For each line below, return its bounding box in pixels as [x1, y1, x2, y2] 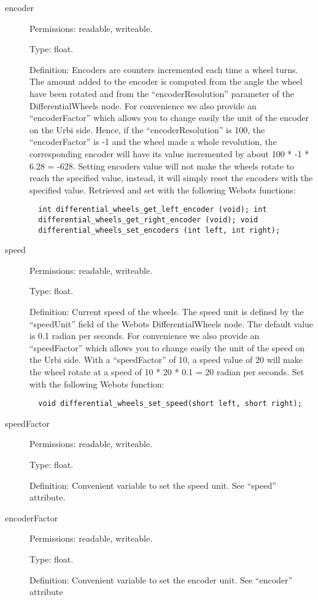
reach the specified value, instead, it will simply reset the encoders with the [29, 171, 313, 184]
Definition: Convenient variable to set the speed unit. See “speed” [29, 478, 276, 491]
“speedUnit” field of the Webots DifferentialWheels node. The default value [29, 317, 314, 330]
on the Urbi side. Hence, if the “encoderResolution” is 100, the [29, 123, 265, 136]
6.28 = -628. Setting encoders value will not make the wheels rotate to [29, 159, 295, 172]
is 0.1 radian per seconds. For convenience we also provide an [29, 329, 260, 342]
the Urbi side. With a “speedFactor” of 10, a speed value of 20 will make [29, 353, 303, 366]
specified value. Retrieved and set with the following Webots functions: [29, 183, 296, 196]
